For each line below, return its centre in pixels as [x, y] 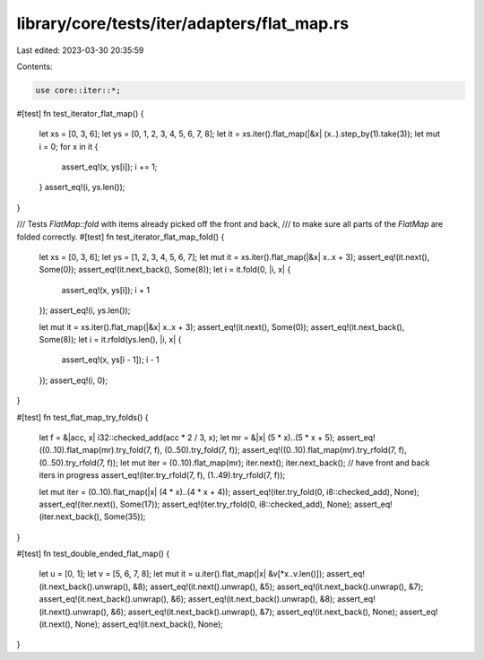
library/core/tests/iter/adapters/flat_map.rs [183, 23]
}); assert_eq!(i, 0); [73, 380]
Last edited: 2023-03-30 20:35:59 [80, 50]
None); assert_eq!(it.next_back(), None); [149, 624]
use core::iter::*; [78, 90]
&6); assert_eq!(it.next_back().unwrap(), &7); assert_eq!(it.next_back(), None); [254, 612]
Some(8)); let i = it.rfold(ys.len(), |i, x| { [110, 339]
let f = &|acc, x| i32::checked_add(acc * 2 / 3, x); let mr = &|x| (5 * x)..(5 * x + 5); [187, 437]
